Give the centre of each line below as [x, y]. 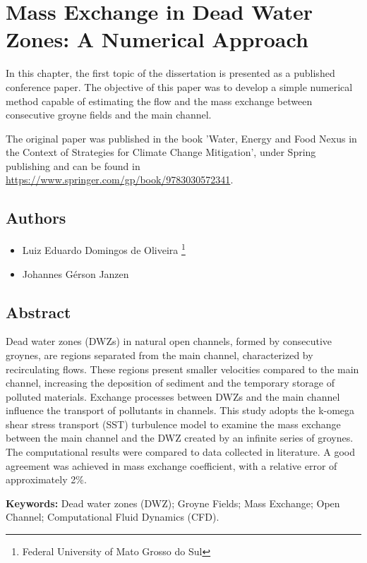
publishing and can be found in [73, 165]
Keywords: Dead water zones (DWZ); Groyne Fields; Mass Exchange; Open [173, 503]
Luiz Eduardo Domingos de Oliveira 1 [104, 249]
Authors [36, 218]
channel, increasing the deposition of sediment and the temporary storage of [170, 383]
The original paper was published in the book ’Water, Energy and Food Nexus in [181, 138]
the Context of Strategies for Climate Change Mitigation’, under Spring [161, 152]
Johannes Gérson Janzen [76, 273]
